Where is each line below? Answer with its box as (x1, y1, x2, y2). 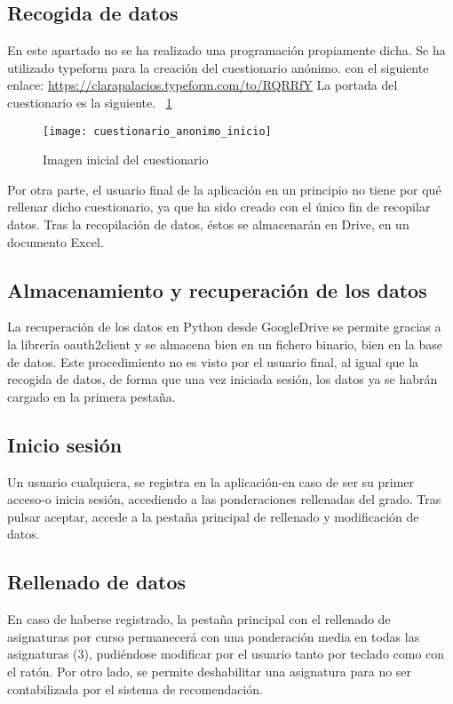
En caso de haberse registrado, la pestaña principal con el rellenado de (7, 610, 391, 628)
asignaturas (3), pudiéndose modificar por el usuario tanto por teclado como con (7, 644, 445, 663)
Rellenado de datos (7, 568, 187, 596)
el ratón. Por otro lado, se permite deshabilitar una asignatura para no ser (7, 661, 412, 680)
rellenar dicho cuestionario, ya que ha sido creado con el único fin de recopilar (7, 197, 431, 216)
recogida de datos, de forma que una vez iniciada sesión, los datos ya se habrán (7, 370, 438, 388)
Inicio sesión (7, 430, 123, 458)
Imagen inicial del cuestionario (43, 150, 209, 169)
